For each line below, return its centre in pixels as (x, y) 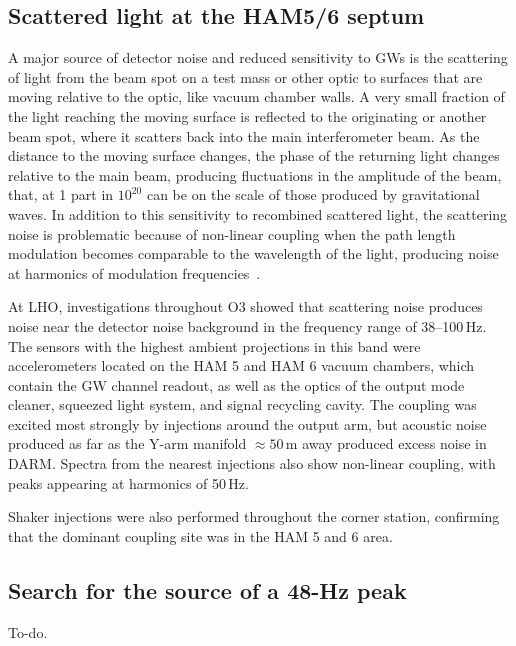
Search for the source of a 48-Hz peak (207, 589)
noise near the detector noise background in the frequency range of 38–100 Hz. (247, 325)
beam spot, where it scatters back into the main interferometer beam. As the (244, 135)
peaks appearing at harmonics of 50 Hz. (128, 482)
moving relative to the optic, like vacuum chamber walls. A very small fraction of (256, 96)
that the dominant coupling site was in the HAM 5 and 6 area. (200, 535)
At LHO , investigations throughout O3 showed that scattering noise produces (245, 306)
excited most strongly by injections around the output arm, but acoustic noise (247, 423)
